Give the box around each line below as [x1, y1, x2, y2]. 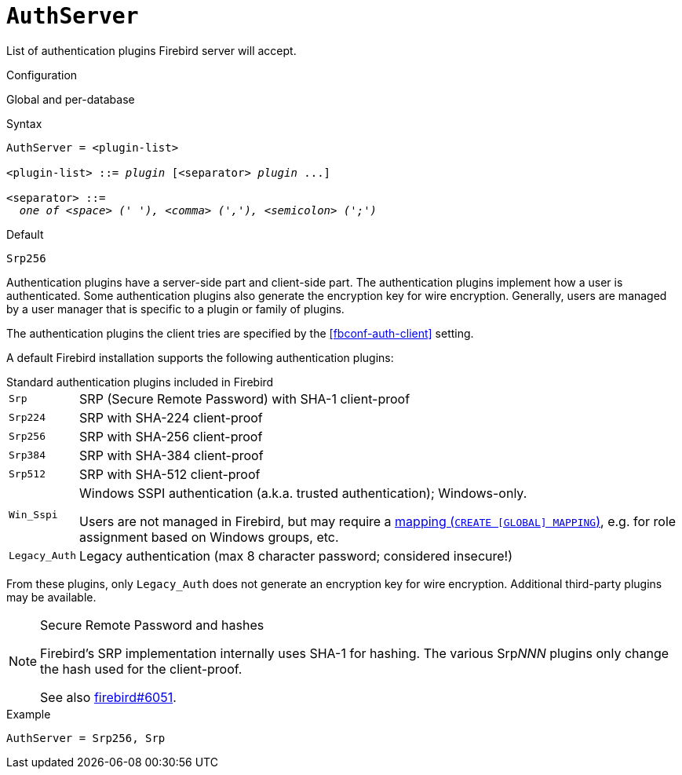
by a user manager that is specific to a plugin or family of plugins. [6, 302, 345, 316]
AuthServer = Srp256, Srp [6, 731, 166, 744]
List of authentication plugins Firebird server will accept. [6, 43, 297, 57]
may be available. [6, 590, 97, 604]
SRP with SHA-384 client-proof [79, 447, 264, 463]
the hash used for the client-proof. [40, 660, 243, 677]
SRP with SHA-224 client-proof [79, 409, 263, 426]
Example [6, 707, 51, 721]
